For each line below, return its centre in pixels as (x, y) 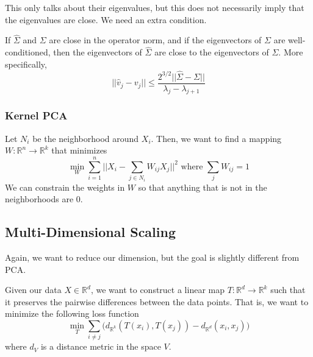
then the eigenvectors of (98, 52)
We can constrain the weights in (65, 187)
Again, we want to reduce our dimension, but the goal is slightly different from (152, 257)
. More (291, 52)
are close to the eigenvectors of (212, 52)
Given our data (33, 290)
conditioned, (28, 52)
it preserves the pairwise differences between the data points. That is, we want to (157, 301)
